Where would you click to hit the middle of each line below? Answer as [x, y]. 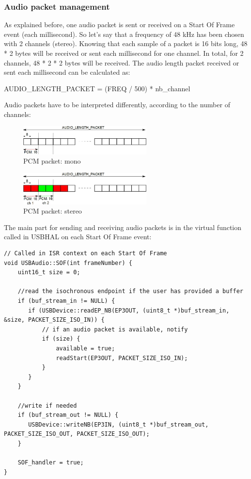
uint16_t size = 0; [49, 273]
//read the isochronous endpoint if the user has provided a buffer [130, 291]
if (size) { [61, 339]
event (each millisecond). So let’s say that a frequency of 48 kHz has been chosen [124, 34]
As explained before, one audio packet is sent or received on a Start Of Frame [119, 25]
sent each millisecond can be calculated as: [67, 72]
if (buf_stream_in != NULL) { [66, 301]
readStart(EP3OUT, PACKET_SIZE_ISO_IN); [122, 358]
